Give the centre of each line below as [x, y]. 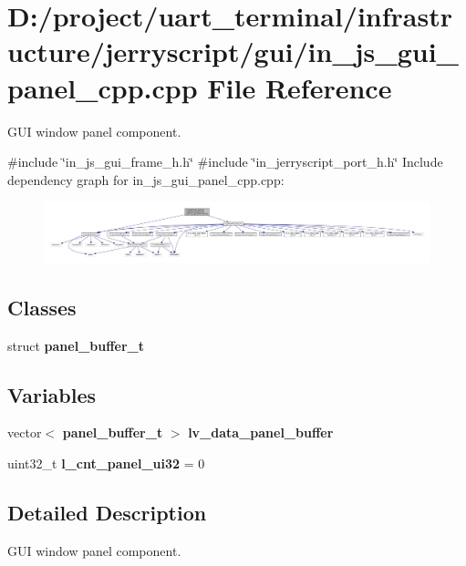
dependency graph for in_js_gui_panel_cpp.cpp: [146, 179]
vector [25, 432]
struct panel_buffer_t [76, 345]
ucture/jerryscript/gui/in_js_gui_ [233, 51]
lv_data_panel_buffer [261, 432]
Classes [42, 307]
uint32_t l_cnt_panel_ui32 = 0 [106, 463]
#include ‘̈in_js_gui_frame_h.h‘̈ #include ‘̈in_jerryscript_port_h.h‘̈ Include [225, 162]
